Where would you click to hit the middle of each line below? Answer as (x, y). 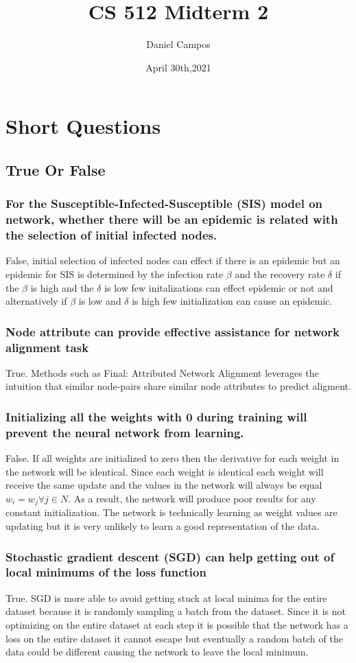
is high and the (62, 287)
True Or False (56, 169)
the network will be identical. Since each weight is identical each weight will (165, 471)
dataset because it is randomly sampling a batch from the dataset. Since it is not (176, 611)
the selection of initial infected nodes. (111, 235)
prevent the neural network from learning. (125, 432)
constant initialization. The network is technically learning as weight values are (171, 512)
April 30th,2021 (178, 67)
